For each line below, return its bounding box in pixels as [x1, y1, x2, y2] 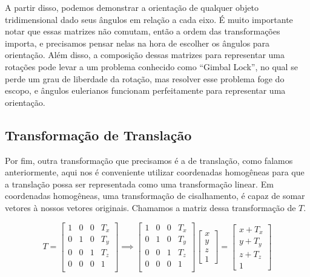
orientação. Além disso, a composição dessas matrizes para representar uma [5, 48, 285, 61]
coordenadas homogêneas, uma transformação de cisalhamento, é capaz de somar [5, 189, 305, 202]
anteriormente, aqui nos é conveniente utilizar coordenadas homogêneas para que [5, 166, 305, 178]
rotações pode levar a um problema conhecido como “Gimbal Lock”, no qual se [5, 60, 298, 73]
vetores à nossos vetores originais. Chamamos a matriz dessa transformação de [5, 201, 296, 213]
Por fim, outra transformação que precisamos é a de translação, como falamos [5, 154, 293, 166]
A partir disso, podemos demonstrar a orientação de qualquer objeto [5, 1, 259, 13]
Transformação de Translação [5, 125, 192, 144]
